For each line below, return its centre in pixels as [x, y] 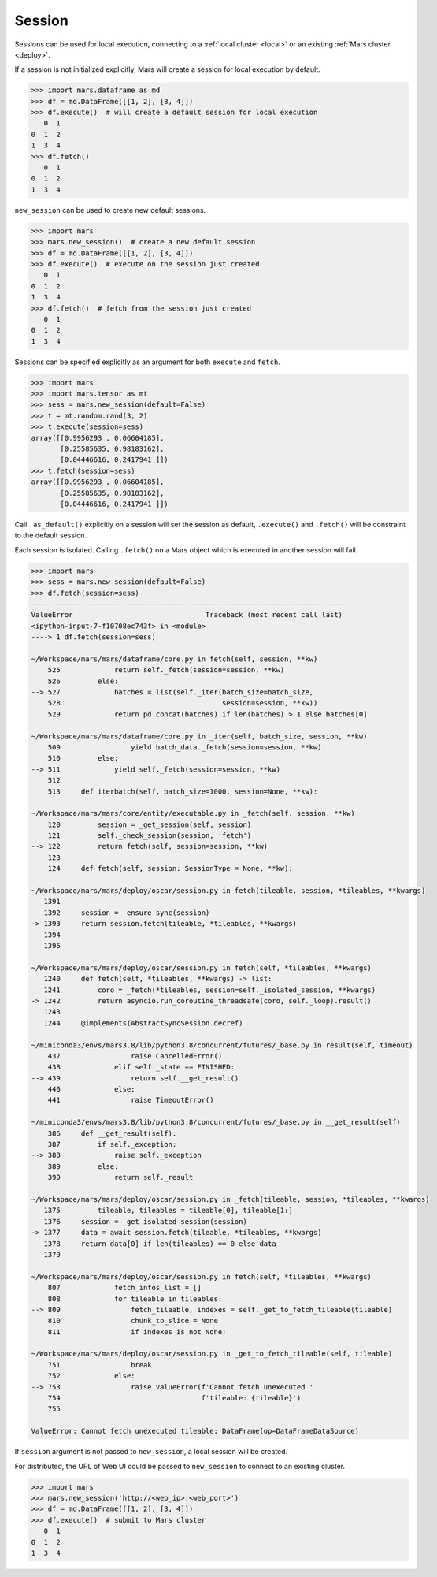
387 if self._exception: [112, 1144]
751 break [100, 1365]
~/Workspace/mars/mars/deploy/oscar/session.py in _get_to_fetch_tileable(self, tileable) [212, 1354]
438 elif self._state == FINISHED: [141, 1067]
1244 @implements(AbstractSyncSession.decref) [143, 1023]
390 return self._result [120, 1177]
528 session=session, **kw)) [183, 703]
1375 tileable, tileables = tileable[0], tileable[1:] [168, 1211]
